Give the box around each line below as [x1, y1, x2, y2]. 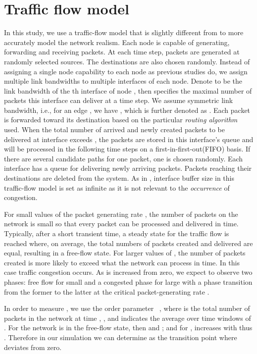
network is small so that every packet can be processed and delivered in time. [4, 218, 239, 229]
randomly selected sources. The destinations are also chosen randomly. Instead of [4, 56, 250, 66]
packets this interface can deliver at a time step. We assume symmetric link [4, 95, 233, 105]
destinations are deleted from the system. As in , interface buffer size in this [4, 173, 234, 183]
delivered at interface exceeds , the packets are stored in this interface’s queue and [4, 134, 254, 144]
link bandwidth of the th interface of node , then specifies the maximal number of [4, 85, 252, 96]
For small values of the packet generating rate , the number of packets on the [4, 208, 238, 219]
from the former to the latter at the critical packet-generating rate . [4, 286, 209, 297]
